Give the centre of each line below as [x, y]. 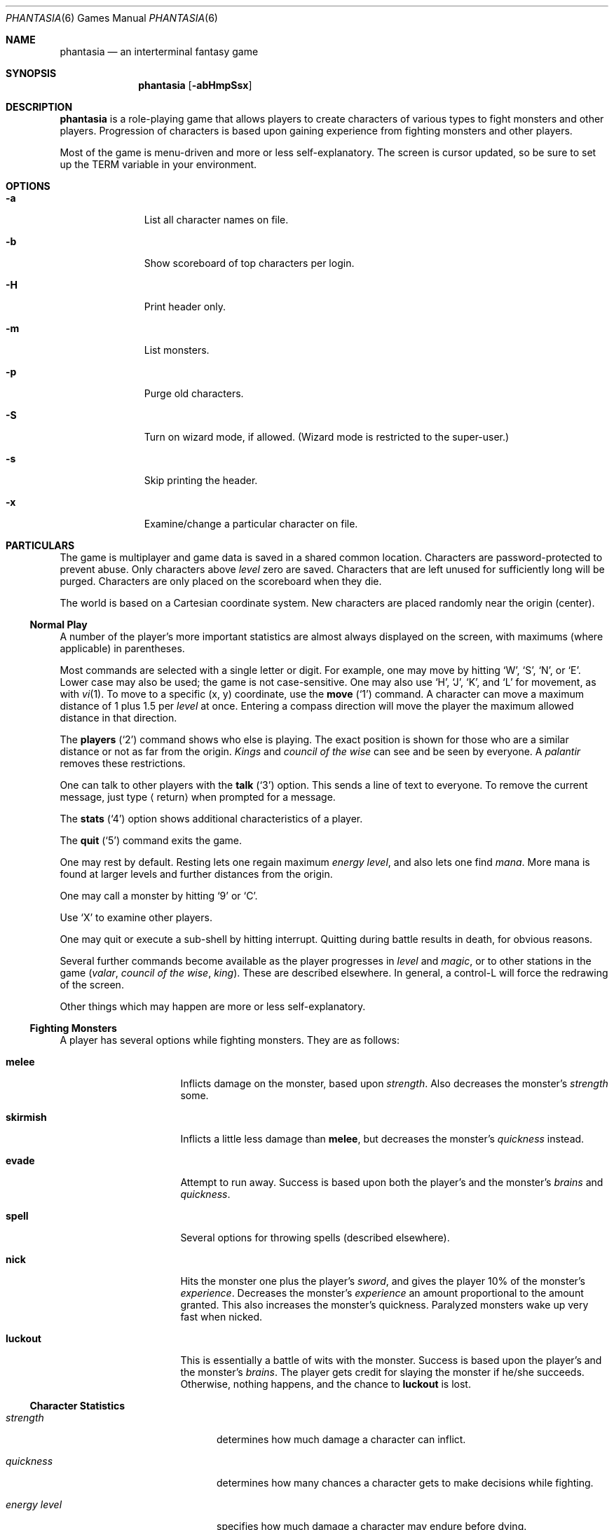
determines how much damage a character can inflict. [341, 1439]
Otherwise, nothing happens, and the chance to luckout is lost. [326, 1384]
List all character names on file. [216, 220]
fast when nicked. [221, 1317]
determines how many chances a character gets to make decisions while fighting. [405, 1483]
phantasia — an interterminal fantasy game [159, 51]
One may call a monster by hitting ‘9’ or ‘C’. [159, 896]
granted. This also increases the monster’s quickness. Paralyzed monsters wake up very [384, 1305]
